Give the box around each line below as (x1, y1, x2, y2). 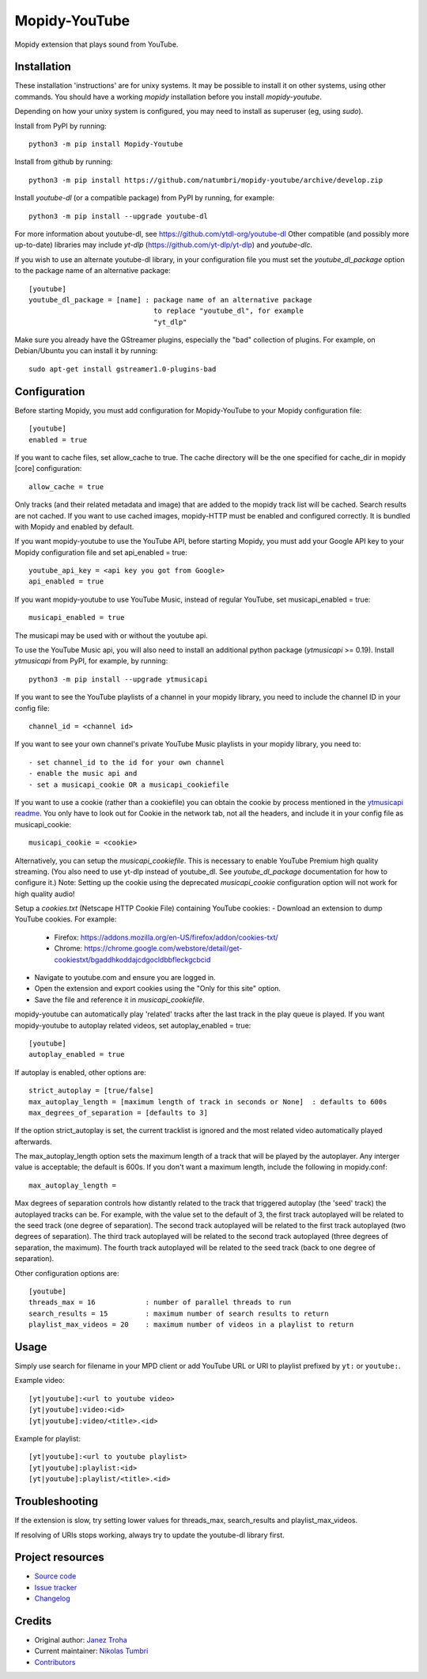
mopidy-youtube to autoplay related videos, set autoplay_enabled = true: (14, 1020, 251, 1030)
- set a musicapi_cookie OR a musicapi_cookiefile (28, 780, 229, 789)
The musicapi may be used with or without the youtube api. (14, 630, 209, 640)
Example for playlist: (14, 1434, 81, 1444)
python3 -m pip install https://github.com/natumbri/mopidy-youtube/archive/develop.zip (28, 175, 384, 184)
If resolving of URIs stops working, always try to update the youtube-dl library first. (14, 1530, 285, 1540)
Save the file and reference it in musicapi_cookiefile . (34, 994, 205, 1005)
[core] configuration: (14, 464, 82, 473)
